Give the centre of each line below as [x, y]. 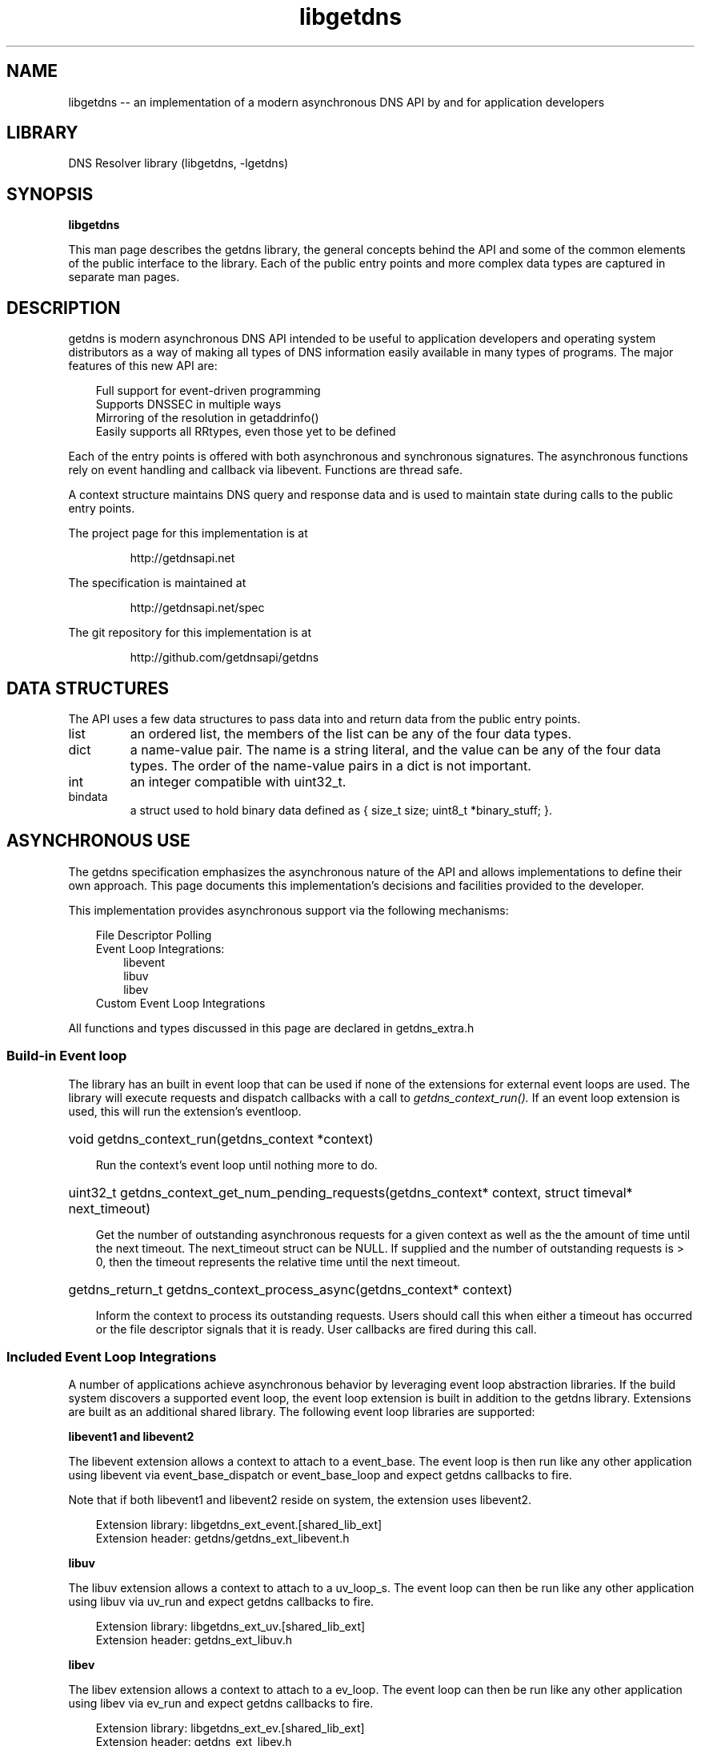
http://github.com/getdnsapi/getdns [224, 658]
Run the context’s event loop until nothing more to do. [236, 1165]
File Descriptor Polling [154, 935]
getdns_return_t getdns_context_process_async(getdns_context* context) [290, 1289]
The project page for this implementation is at [188, 533]
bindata [88, 796]
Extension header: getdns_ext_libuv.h [194, 1640]
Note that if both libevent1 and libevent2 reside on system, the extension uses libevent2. [300, 1500]
